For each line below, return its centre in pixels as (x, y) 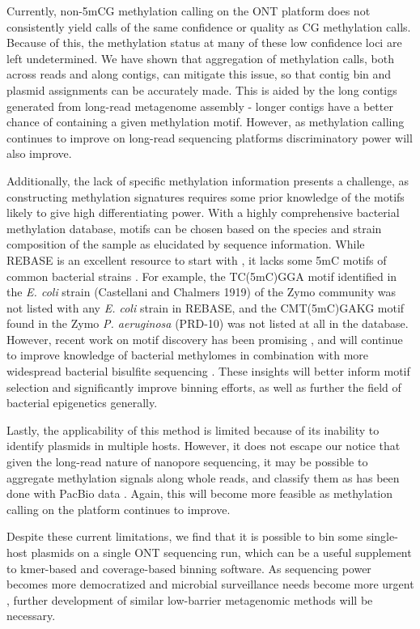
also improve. (39, 153)
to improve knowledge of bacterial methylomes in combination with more (188, 355)
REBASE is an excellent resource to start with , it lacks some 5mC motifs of (197, 259)
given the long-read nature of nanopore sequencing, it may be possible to (187, 462)
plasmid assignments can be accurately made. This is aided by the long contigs (202, 89)
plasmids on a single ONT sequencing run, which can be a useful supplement (221, 552)
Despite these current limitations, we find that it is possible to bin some (185, 536)
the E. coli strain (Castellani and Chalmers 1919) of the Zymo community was (201, 292)
